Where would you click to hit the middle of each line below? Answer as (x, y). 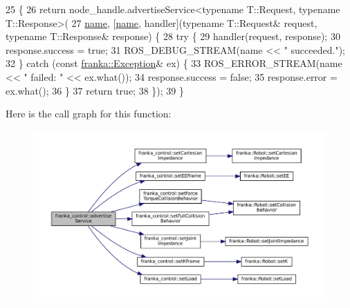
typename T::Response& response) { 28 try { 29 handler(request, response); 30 (173, 36)
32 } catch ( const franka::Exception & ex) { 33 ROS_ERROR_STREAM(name (174, 63)
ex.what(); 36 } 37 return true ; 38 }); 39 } (95, 90)
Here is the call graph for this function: (89, 114)
